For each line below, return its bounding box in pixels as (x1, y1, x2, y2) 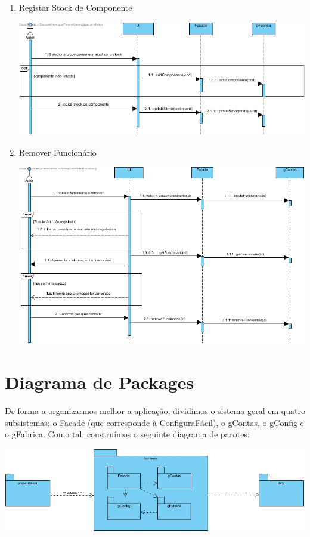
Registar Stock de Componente (18, 1, 132, 13)
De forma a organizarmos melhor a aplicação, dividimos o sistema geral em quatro (5, 405, 305, 417)
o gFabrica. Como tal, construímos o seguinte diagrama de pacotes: (5, 428, 250, 440)
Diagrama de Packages (5, 370, 194, 394)
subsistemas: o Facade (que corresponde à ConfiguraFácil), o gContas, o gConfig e (5, 416, 304, 428)
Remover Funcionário (18, 146, 97, 158)
